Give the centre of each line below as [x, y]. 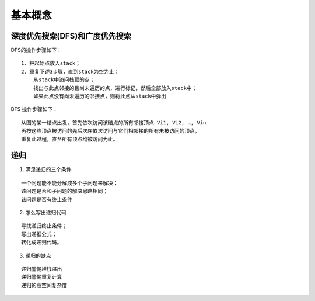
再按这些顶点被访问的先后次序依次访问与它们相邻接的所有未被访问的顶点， [111, 131]
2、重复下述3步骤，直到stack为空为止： [70, 71]
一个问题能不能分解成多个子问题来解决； [70, 183]
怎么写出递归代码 [46, 213]
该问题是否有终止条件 [47, 199]
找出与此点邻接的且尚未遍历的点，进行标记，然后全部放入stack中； [115, 88]
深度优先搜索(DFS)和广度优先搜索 [71, 36]
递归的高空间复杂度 [44, 285]
